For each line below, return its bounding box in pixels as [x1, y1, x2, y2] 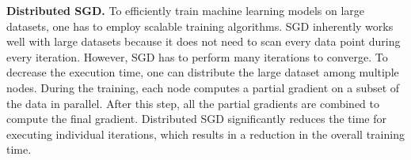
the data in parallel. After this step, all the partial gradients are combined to [6, 95, 380, 111]
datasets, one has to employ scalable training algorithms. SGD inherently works [6, 17, 394, 34]
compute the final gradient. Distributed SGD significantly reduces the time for [6, 110, 387, 127]
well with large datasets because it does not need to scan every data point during [6, 33, 401, 50]
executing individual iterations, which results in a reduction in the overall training [6, 125, 405, 142]
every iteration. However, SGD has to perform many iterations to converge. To [6, 48, 388, 65]
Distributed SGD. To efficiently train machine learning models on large [6, 2, 365, 18]
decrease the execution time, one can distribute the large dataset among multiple [6, 64, 399, 80]
